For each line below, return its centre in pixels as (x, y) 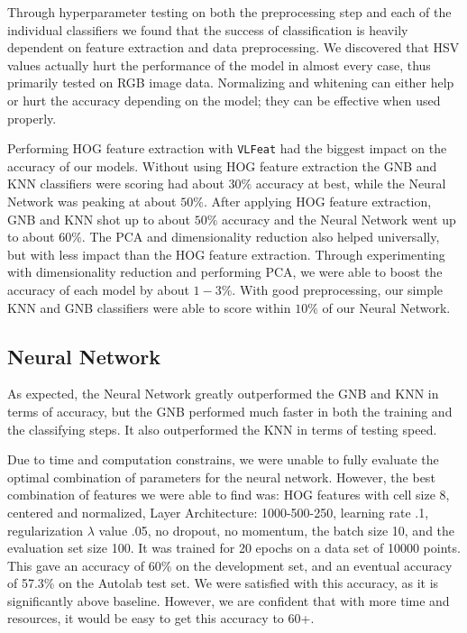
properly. (32, 118)
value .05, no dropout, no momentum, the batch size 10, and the (277, 530)
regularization (46, 530)
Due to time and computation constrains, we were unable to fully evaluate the (223, 459)
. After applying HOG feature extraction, (317, 201)
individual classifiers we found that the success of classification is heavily (208, 29)
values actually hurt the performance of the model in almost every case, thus (219, 64)
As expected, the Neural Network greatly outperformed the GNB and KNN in (223, 394)
